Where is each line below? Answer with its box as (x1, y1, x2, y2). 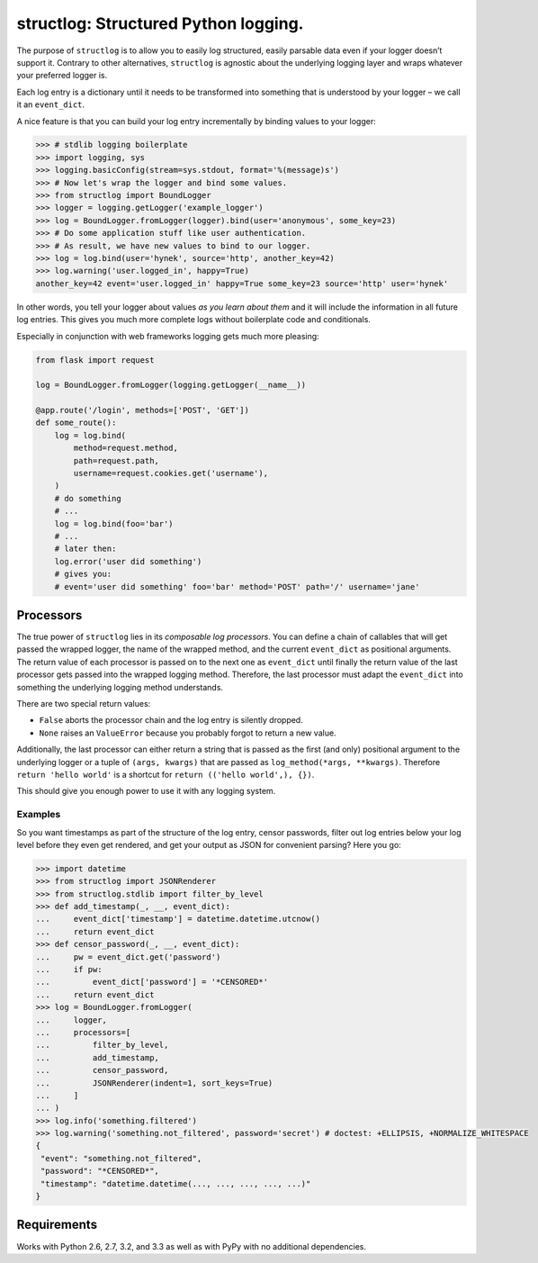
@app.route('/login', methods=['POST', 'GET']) (35, 405, 249, 416)
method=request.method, (73, 443, 179, 454)
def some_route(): (35, 418, 117, 428)
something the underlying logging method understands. (16, 681, 224, 692)
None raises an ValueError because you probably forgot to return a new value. (39, 727, 336, 738)
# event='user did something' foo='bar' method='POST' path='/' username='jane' (54, 582, 420, 591)
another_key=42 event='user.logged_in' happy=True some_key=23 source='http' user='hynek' (35, 278, 449, 288)
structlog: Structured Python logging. (16, 14, 304, 33)
